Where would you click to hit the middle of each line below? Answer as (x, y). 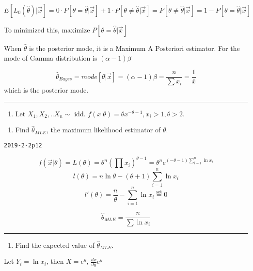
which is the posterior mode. (46, 90)
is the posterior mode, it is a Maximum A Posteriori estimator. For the (134, 48)
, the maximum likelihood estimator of (103, 130)
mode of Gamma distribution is (51, 57)
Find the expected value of (55, 245)
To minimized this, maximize (47, 30)
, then (55, 261)
